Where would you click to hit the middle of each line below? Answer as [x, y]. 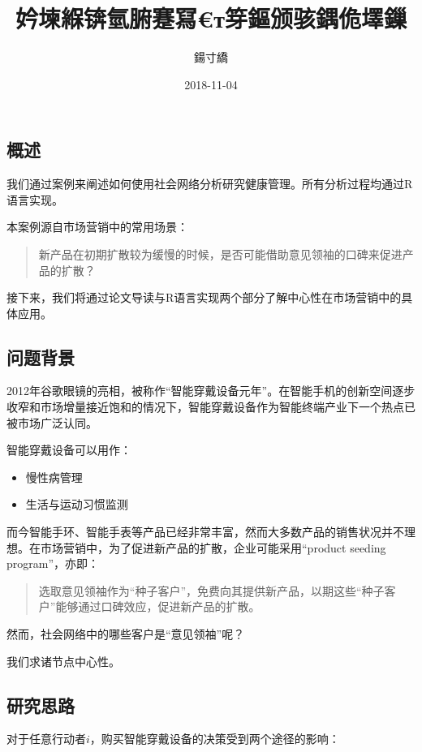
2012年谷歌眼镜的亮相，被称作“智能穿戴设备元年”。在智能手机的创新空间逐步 [211, 391]
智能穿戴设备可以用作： [69, 450]
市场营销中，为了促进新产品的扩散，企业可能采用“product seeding [213, 547]
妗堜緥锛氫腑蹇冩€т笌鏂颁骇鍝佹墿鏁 [211, 18]
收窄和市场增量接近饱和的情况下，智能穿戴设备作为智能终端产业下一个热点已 [211, 407]
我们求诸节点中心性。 [63, 661]
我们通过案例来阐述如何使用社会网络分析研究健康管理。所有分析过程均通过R [210, 184]
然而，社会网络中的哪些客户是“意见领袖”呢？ [126, 634]
